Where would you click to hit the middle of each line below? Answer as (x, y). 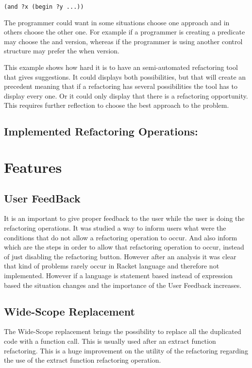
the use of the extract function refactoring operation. (83, 360)
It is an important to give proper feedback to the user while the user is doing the (124, 218)
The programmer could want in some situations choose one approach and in (117, 22)
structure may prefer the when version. (62, 51)
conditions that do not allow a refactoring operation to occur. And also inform (121, 237)
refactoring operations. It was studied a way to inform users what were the (115, 227)
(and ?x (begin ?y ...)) (44, 7)
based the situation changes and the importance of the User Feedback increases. (123, 285)
